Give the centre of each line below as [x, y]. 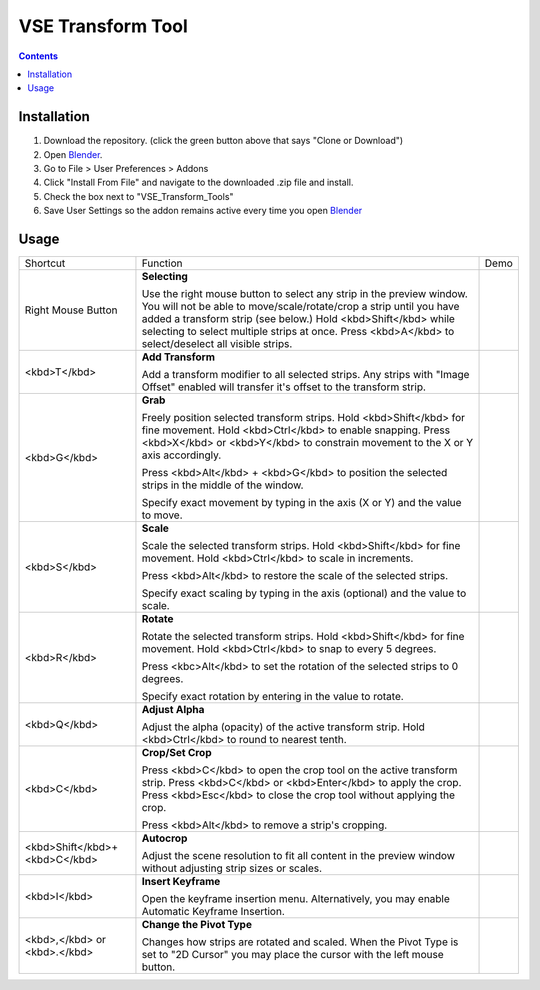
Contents [38, 56]
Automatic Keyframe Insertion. [213, 912]
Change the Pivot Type [196, 925]
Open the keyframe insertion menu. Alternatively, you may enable [295, 899]
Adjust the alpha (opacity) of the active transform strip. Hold [283, 727]
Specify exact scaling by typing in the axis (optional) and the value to [304, 593]
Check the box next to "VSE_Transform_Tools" [138, 196]
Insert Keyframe [181, 882]
